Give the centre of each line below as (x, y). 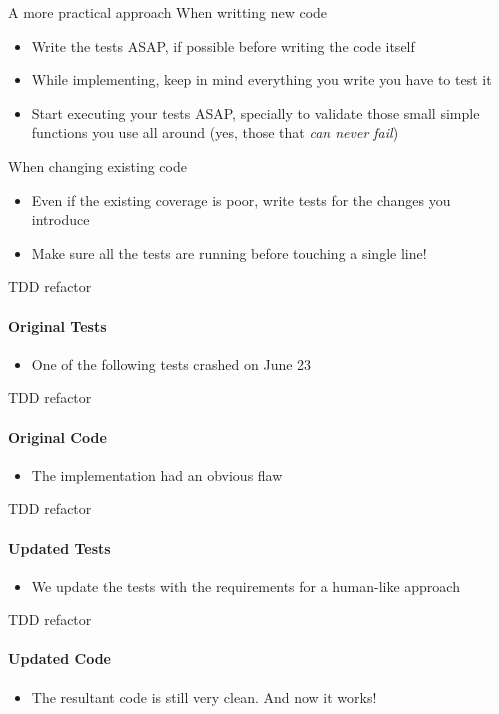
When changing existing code (97, 165)
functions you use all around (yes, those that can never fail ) (215, 132)
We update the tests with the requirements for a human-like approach (245, 585)
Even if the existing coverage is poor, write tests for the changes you (241, 199)
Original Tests (57, 325)
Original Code (57, 436)
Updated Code (59, 658)
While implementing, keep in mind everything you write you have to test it (261, 79)
